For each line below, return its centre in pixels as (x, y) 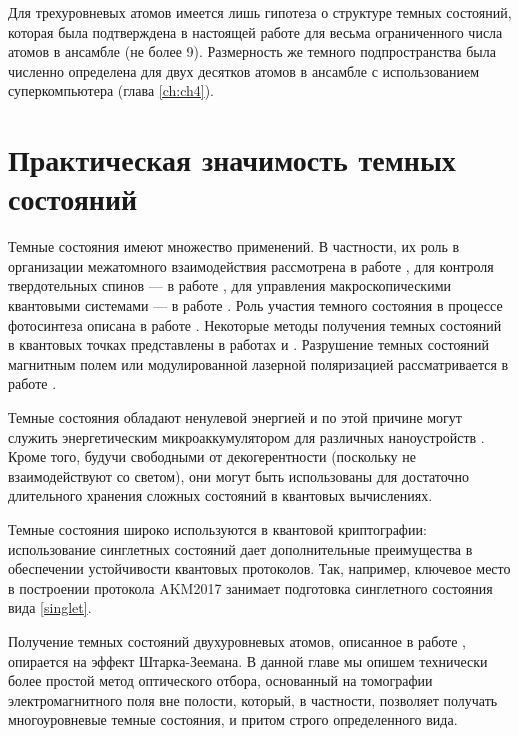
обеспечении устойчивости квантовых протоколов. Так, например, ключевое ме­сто (259, 568)
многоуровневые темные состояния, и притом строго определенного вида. (233, 719)
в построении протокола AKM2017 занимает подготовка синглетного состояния (250, 587)
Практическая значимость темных (232, 159)
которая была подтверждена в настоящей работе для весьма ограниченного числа (255, 31)
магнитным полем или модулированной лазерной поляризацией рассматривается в (258, 363)
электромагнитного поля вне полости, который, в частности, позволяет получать (253, 699)
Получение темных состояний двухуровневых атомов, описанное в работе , (237, 640)
